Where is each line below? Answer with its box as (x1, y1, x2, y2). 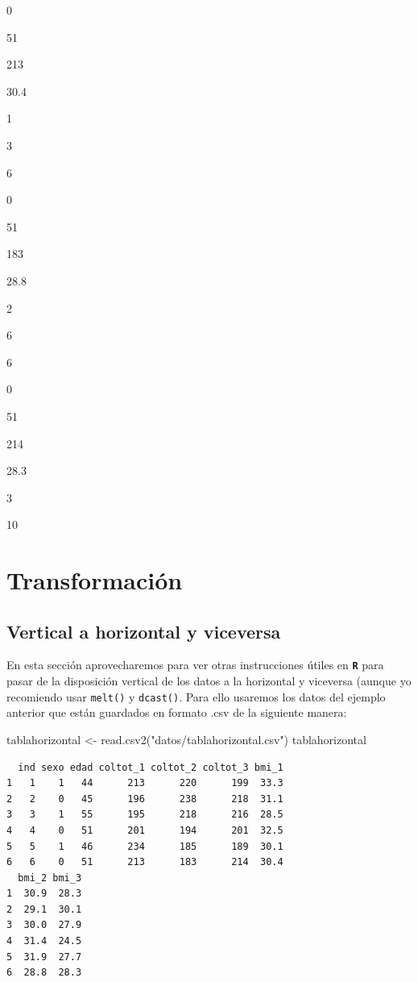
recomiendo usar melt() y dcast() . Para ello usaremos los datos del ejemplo (6, 688, 386, 705)
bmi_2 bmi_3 (18, 872, 82, 884)
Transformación (6, 564, 183, 597)
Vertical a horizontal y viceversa (6, 618, 281, 643)
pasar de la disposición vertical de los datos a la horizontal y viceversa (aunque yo (6, 672, 412, 689)
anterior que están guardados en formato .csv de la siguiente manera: (6, 704, 347, 721)
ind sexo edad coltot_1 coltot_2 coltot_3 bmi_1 (18, 761, 283, 773)
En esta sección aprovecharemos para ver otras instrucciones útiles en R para (6, 656, 384, 673)
